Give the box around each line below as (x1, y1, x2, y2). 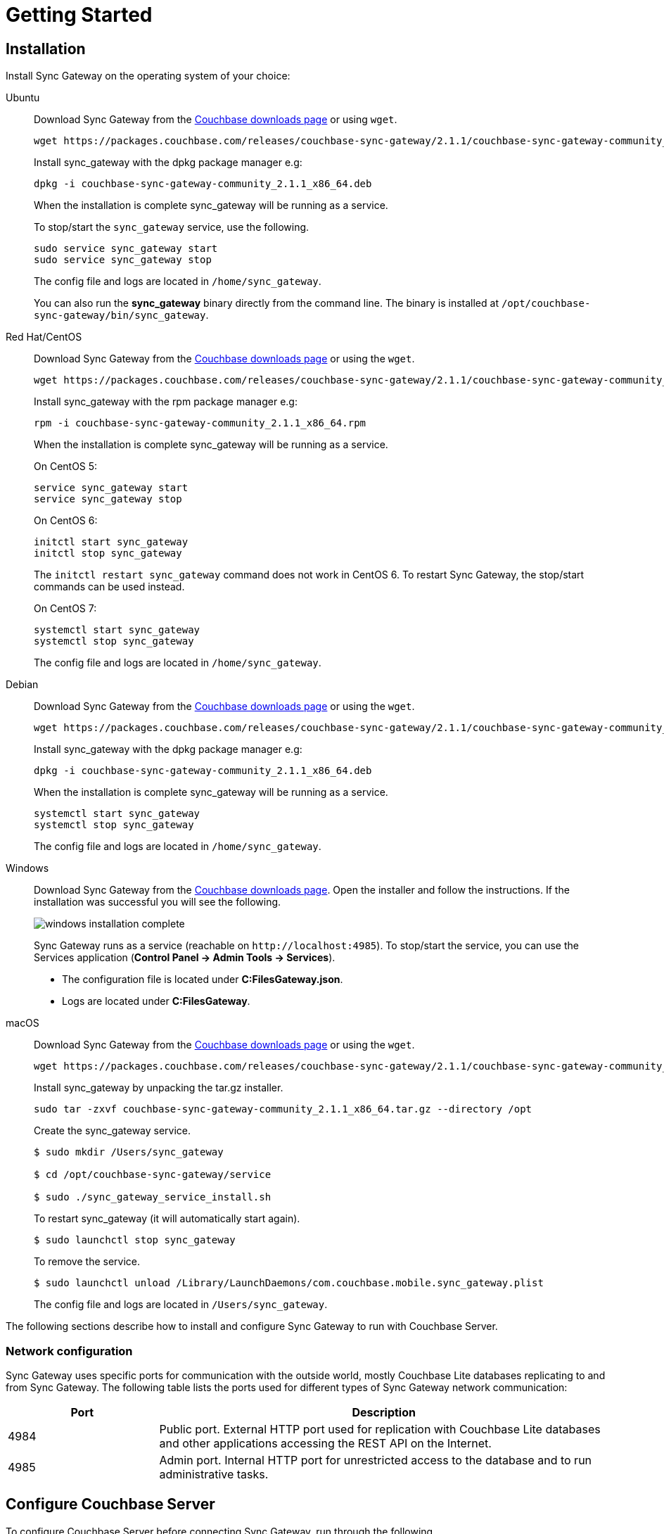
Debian (6, 678, 39, 691)
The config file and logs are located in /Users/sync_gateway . (34, 1298, 328, 1311)
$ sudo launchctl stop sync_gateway (34, 1234, 236, 1246)
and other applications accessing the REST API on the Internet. (159, 1435, 492, 1450)
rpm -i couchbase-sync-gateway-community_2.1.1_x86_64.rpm (34, 417, 366, 429)
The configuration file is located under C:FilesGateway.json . (62, 973, 343, 986)
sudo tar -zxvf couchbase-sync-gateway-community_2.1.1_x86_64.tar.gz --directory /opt (34, 1103, 532, 1115)
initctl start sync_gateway (34, 536, 189, 548)
